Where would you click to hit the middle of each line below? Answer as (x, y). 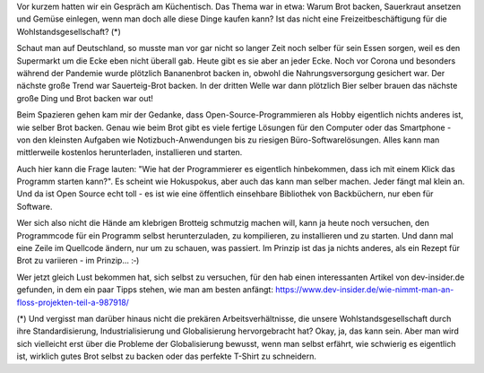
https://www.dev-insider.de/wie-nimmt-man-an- (364, 290)
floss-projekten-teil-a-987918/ (73, 302)
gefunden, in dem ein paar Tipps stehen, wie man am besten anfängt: (145, 290)
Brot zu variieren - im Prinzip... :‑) (78, 261)
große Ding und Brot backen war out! (85, 98)
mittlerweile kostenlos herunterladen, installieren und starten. (130, 152)
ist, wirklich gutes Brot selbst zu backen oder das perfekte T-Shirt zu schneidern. (167, 356)
